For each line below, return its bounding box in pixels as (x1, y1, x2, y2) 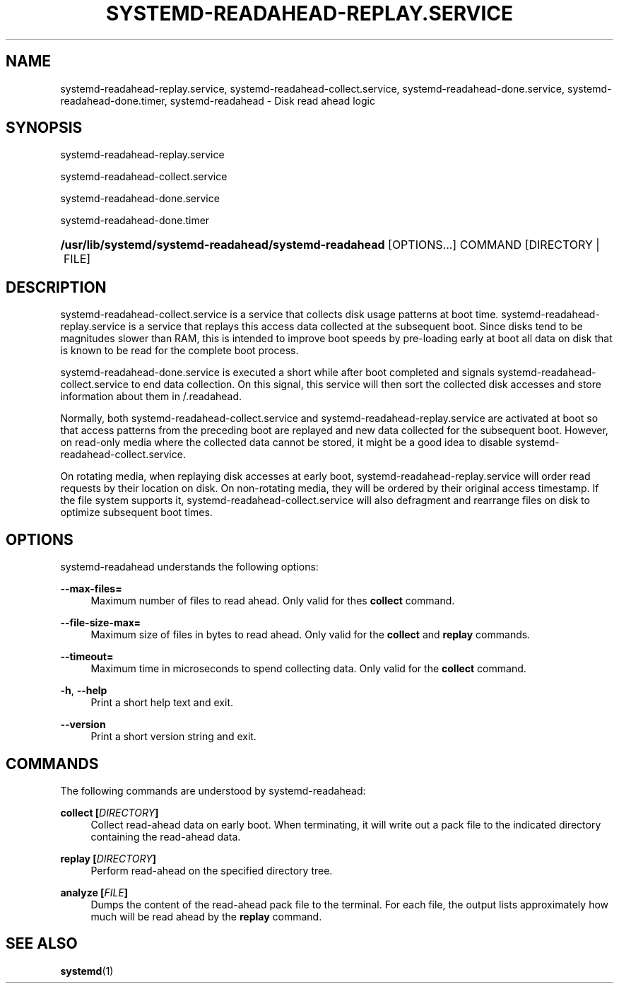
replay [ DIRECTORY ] (60, 852, 156, 865)
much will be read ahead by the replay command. (90, 910, 322, 923)
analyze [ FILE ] (60, 886, 129, 899)
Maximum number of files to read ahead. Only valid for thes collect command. (90, 595, 455, 607)
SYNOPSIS (6, 119, 83, 137)
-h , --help (60, 684, 107, 697)
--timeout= (60, 650, 114, 663)
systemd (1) (60, 964, 114, 977)
